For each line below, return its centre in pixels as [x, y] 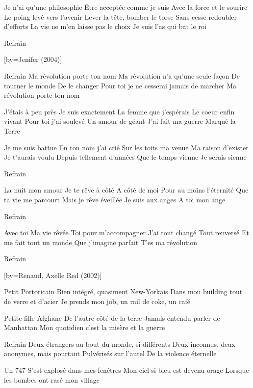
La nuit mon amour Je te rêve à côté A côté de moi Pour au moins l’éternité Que [126, 190]
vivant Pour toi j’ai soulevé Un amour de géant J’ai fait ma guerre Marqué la [120, 121]
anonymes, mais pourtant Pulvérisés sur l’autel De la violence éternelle [110, 353]
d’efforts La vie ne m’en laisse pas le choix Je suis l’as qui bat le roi [105, 26]
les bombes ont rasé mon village [52, 379]
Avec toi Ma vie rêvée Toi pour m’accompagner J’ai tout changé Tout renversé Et [126, 233]
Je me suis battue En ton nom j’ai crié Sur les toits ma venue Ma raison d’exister [126, 147]
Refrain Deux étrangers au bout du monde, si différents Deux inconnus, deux [120, 344]
